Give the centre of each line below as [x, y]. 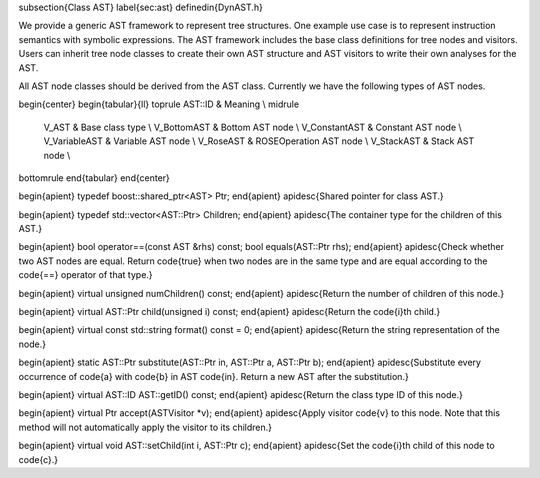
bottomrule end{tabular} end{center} [94, 177]
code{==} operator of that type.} [86, 275]
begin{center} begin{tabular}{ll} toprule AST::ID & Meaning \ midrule [159, 104]
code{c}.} [38, 459]
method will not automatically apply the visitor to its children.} [145, 427]
